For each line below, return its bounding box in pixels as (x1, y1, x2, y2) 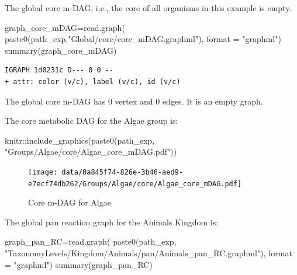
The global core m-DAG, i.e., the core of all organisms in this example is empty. (5, 2, 292, 13)
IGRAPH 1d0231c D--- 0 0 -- (5, 66, 114, 75)
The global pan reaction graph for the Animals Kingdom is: (5, 215, 219, 228)
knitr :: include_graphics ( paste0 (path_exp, (5, 134, 155, 146)
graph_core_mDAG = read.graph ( (5, 21, 125, 33)
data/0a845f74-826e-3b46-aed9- (61, 168, 183, 176)
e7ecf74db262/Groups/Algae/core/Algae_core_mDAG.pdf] (28, 179, 242, 188)
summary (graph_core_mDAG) (5, 44, 117, 56)
